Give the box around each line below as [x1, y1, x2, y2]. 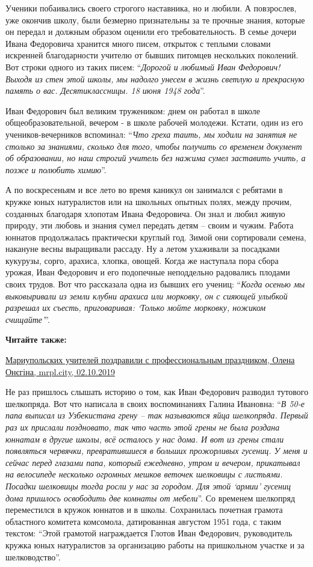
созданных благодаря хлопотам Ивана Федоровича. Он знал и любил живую [5, 207, 285, 219]
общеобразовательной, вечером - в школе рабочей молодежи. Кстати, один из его [5, 116, 303, 129]
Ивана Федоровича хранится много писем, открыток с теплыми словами [5, 37, 271, 49]
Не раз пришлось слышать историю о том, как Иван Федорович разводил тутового [5, 385, 309, 398]
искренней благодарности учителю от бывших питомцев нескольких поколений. [5, 49, 299, 61]
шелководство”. [5, 550, 61, 563]
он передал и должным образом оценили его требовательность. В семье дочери [5, 25, 297, 38]
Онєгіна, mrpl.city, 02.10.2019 [5, 365, 115, 378]
